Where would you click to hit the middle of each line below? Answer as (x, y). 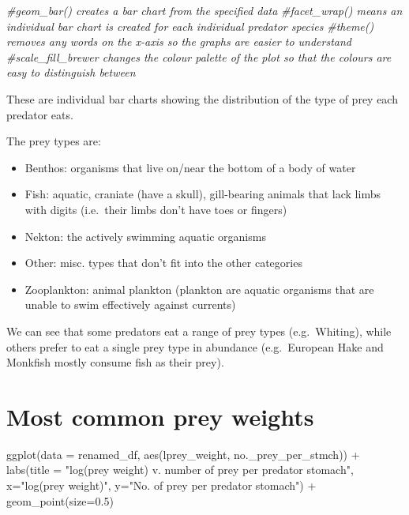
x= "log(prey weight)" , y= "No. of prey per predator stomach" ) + (161, 485)
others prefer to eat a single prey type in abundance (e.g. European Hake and (195, 346)
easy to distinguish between (71, 72)
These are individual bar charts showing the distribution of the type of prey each (202, 98)
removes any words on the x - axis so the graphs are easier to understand (179, 41)
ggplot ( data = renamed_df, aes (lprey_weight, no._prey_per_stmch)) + (183, 454)
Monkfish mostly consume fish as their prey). (115, 362)
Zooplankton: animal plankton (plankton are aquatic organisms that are (199, 289)
